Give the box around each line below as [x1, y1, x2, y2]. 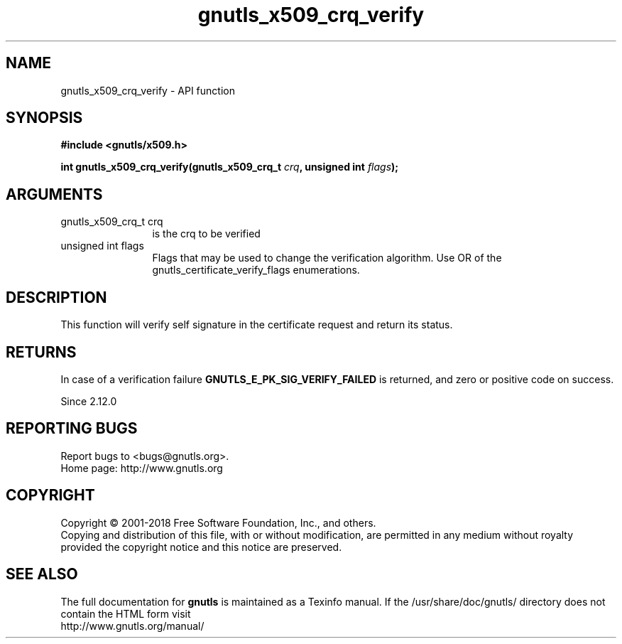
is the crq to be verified [152, 227, 261, 240]
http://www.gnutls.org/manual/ [60, 619, 204, 632]
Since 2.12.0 [60, 395, 117, 407]
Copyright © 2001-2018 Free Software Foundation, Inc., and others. [60, 516, 376, 529]
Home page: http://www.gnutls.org [60, 461, 223, 474]
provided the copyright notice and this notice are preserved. [60, 540, 342, 553]
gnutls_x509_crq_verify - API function [60, 84, 235, 97]
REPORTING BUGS [6, 419, 138, 438]
